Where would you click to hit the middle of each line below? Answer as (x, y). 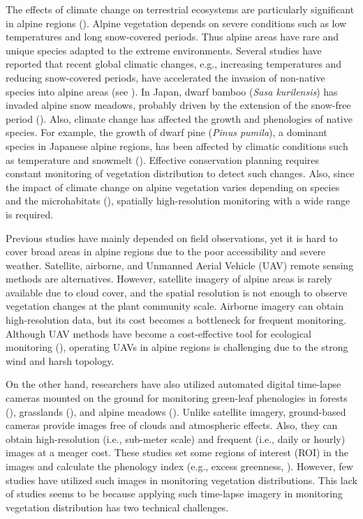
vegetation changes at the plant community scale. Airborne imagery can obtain (175, 306)
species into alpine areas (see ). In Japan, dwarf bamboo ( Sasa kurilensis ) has (172, 91)
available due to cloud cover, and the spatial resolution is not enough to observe (177, 292)
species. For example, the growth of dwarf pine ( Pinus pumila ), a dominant (166, 132)
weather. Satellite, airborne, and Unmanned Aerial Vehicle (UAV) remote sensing (180, 265)
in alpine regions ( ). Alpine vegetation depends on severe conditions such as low (176, 23)
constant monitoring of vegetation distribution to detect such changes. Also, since (180, 173)
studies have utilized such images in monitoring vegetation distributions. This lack (181, 480)
